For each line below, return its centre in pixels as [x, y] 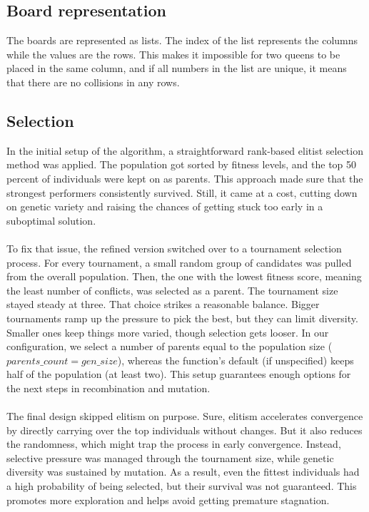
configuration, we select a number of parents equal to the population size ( [170, 346]
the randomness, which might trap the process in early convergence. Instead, [174, 444]
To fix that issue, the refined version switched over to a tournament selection [174, 248]
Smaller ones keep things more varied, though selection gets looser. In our [168, 332]
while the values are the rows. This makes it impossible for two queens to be [173, 54]
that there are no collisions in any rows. [93, 82]
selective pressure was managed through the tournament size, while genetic [170, 457]
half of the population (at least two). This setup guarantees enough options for [179, 374]
